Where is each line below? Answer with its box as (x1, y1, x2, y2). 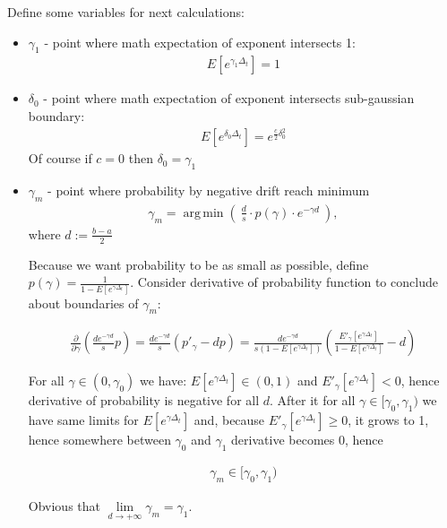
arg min (183, 206, 224, 220)
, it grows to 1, (348, 411, 429, 429)
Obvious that (28, 496, 101, 515)
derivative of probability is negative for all (28, 391, 260, 410)
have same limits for (28, 411, 139, 429)
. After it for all (270, 391, 356, 410)
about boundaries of (28, 293, 139, 312)
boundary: (28, 107, 85, 126)
